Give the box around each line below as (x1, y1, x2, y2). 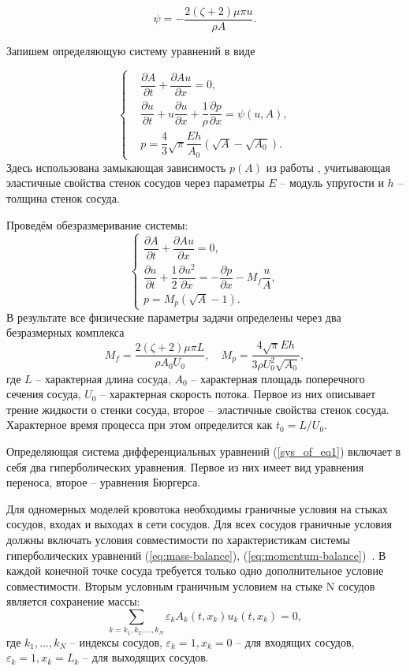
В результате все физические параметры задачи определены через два (6, 308, 341, 325)
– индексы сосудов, (69, 633, 162, 650)
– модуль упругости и (280, 174, 384, 191)
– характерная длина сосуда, (35, 370, 171, 386)
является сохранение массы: (6, 593, 140, 609)
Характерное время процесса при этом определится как (6, 416, 273, 433)
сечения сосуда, (6, 386, 81, 402)
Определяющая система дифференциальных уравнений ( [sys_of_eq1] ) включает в (6, 442, 401, 459)
